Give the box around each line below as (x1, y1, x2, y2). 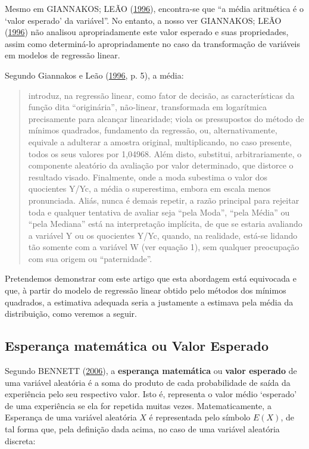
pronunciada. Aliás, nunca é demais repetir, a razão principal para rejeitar (28, 194, 299, 206)
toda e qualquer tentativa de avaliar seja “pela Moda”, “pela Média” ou (28, 205, 290, 218)
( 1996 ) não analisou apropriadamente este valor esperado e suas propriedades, (5, 26, 289, 38)
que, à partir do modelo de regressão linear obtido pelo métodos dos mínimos (5, 284, 286, 297)
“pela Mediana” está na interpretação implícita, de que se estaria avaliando (28, 217, 302, 230)
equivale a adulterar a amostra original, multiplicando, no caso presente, (28, 135, 292, 148)
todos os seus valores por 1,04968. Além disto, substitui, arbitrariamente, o (28, 147, 302, 160)
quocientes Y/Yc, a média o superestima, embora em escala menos (28, 182, 271, 195)
